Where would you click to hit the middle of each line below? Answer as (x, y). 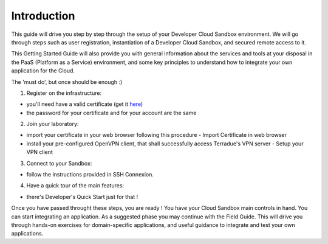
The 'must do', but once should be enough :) (67, 82)
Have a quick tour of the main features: (75, 186)
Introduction (43, 16)
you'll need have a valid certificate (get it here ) (85, 104)
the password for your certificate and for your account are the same (111, 113)
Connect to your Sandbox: (59, 163)
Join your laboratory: (53, 124)
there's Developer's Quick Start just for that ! (82, 197)
